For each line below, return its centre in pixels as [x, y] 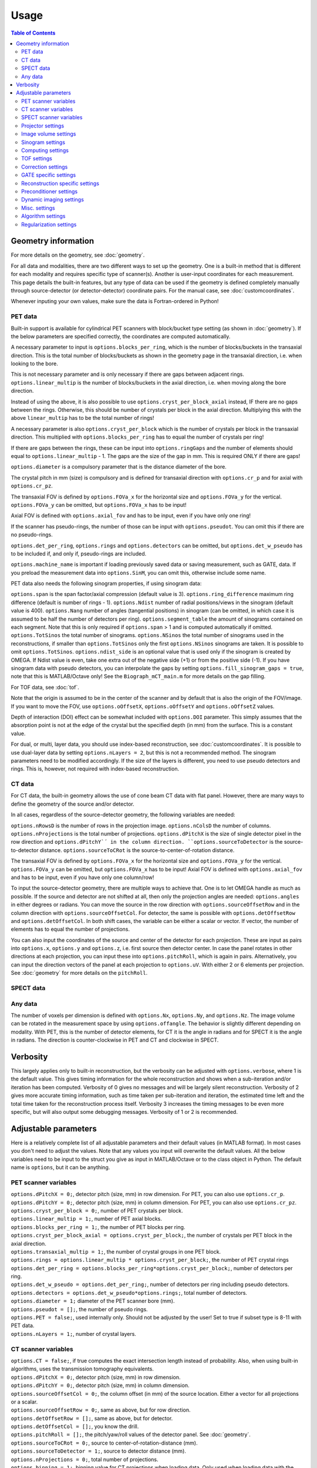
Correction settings [45, 167]
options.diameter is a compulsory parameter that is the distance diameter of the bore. [119, 467]
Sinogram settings [43, 142]
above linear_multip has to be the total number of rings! [82, 418]
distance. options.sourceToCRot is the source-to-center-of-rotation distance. [137, 850]
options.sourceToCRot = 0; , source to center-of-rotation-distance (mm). [104, 1443]
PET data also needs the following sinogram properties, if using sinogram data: [106, 584]
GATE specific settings [49, 175]
